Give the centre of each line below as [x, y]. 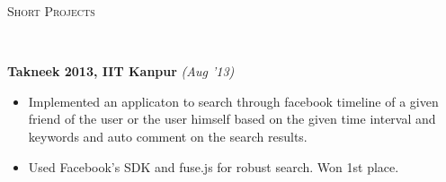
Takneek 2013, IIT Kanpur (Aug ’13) [121, 71]
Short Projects [51, 11]
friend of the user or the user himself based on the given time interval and [232, 119]
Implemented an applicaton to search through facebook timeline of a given [233, 101]
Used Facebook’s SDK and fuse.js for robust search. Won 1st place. [214, 166]
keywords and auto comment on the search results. [168, 136]
